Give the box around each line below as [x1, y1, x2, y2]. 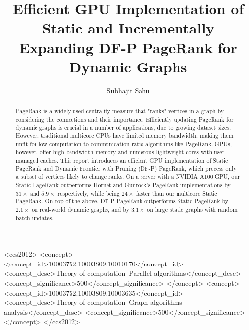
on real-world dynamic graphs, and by [32, 205, 129, 213]
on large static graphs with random [147, 205, 238, 213]
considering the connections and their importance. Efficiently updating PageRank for [15, 115, 234, 123]
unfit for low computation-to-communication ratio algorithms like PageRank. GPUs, [15, 139, 232, 148]
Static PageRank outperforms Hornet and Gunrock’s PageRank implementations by [15, 180, 231, 189]
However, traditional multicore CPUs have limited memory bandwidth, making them [15, 132, 234, 140]
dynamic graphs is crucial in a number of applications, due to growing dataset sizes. [15, 123, 231, 132]
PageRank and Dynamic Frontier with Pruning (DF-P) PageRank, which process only [15, 164, 237, 172]
